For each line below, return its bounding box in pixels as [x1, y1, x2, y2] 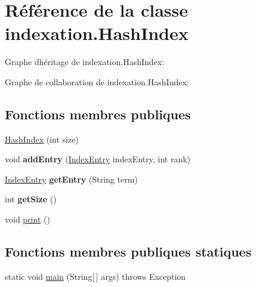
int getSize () [5, 193, 57, 205]
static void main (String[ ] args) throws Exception [5, 270, 186, 282]
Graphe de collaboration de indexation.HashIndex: [5, 75, 189, 88]
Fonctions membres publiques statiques [5, 242, 252, 261]
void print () [5, 213, 50, 226]
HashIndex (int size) [5, 132, 79, 145]
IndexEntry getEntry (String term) [5, 172, 138, 185]
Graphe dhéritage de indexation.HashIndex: [5, 55, 165, 68]
